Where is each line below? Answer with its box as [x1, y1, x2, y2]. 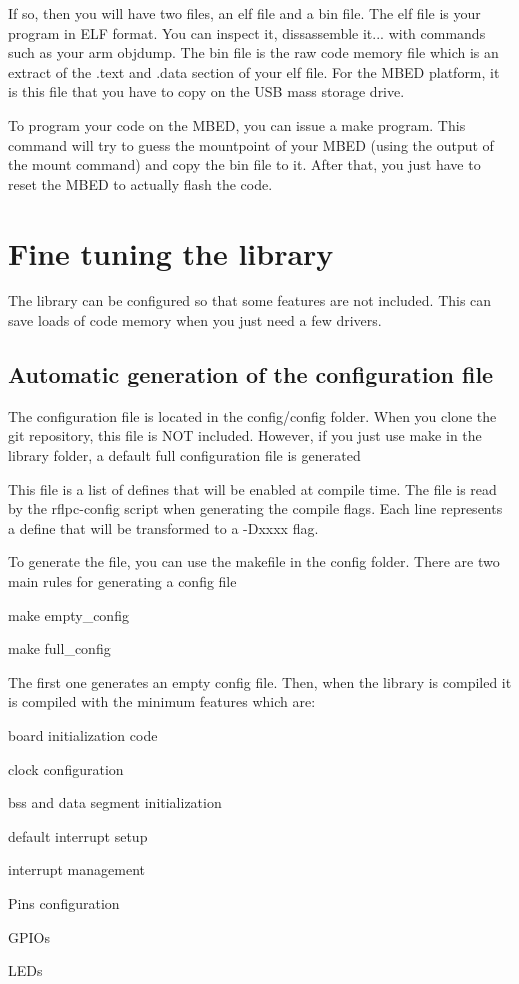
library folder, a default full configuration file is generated [8, 445, 361, 466]
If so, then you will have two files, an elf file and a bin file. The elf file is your [8, 3, 481, 23]
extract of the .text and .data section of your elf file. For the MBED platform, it [8, 61, 500, 82]
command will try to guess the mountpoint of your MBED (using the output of [8, 134, 494, 155]
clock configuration [8, 758, 124, 779]
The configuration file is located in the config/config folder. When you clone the [8, 405, 497, 426]
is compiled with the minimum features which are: [8, 691, 316, 712]
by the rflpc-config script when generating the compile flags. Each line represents [8, 498, 503, 519]
